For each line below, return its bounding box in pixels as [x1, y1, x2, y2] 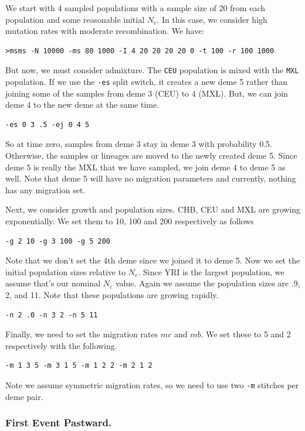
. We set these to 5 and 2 [201, 328, 291, 340]
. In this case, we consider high [157, 13, 267, 25]
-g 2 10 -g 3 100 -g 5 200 [5, 237, 110, 245]
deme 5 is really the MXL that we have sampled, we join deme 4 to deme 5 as [5, 160, 286, 173]
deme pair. [5, 390, 43, 402]
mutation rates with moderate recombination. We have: [5, 25, 205, 37]
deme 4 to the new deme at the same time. [5, 98, 160, 111]
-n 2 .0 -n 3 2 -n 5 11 [5, 310, 98, 319]
